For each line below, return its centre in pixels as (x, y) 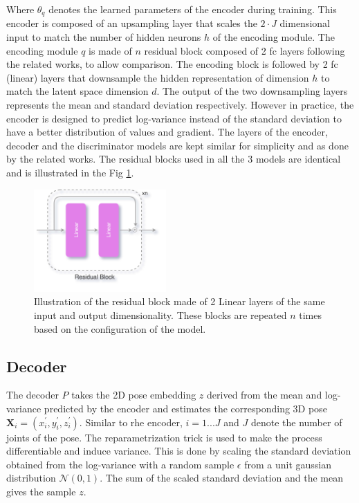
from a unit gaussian (288, 464)
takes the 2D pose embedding (134, 395)
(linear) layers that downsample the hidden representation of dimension (158, 77)
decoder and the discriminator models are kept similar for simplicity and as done (177, 145)
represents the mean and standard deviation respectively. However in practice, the (180, 105)
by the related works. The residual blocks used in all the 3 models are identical (174, 159)
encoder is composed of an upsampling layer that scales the (132, 23)
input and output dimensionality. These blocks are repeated (160, 314)
